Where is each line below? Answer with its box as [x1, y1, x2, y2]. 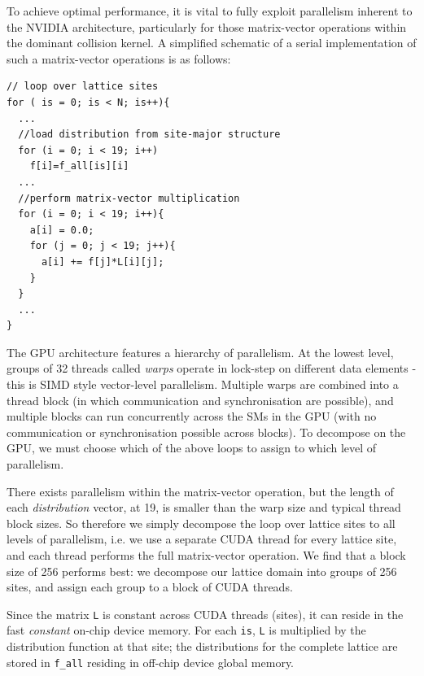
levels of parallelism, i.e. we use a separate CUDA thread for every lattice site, [7, 530, 397, 547]
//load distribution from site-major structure [18, 129, 281, 141]
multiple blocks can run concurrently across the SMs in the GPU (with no [7, 408, 377, 425]
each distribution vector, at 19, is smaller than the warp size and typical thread [7, 499, 401, 516]
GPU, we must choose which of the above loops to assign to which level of [7, 439, 377, 456]
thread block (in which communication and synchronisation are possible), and [7, 391, 394, 408]
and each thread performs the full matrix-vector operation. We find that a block [7, 547, 406, 563]
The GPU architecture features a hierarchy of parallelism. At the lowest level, [7, 343, 394, 360]
